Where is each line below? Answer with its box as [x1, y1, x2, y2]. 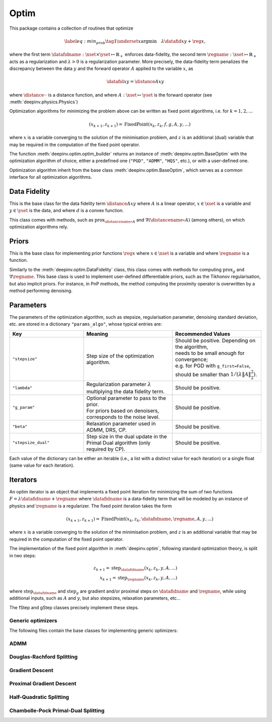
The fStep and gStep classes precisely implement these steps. [9, 604, 140, 610]
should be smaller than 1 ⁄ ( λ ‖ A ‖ [175, 371, 251, 378]
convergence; [175, 355, 209, 363]
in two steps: [9, 552, 36, 558]
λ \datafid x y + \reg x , [161, 38, 206, 44]
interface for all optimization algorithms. [9, 174, 92, 180]
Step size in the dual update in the [86, 433, 167, 440]
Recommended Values [175, 330, 231, 337]
